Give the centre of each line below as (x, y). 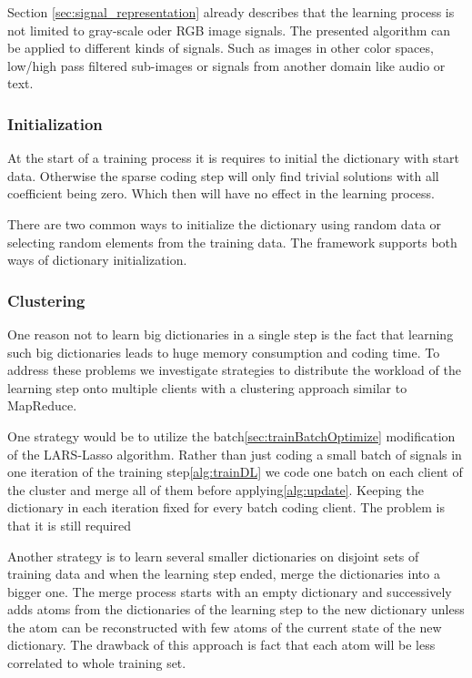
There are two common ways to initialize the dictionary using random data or (225, 223)
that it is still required (69, 525)
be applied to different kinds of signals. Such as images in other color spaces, (221, 48)
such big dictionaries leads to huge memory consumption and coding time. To (224, 352)
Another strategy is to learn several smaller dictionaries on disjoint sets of (213, 556)
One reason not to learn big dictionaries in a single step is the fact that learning (231, 334)
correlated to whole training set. (97, 663)
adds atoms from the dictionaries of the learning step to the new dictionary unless (236, 609)
